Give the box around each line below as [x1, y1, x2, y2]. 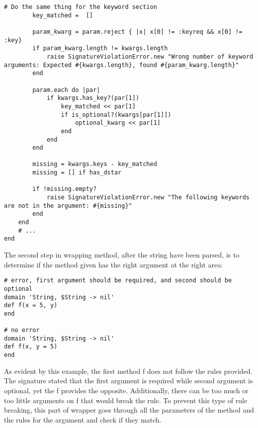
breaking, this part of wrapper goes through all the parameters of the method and [4, 405, 254, 415]
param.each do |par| [32, 86, 100, 93]
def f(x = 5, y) [4, 302, 58, 309]
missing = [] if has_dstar [32, 169, 122, 176]
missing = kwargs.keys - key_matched [32, 161, 157, 168]
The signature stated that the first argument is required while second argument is [4, 375, 253, 386]
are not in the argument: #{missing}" [4, 202, 132, 209]
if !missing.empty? [32, 185, 97, 193]
